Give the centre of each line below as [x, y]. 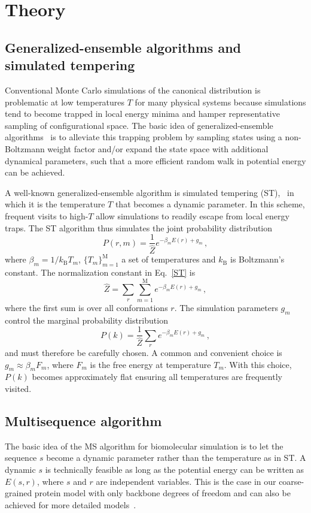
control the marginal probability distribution [86, 320]
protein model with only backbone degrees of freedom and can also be [162, 493]
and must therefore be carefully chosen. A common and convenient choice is [144, 352]
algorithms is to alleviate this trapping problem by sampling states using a [144, 137]
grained [19, 493]
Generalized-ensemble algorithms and [123, 47]
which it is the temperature [55, 204]
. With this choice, [258, 364]
